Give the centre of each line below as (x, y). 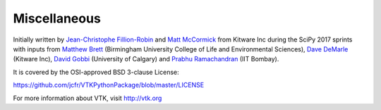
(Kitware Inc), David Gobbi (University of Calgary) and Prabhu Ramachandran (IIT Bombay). (146, 59)
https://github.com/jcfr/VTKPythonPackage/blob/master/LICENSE (109, 85)
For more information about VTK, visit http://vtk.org (87, 98)
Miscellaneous (57, 18)
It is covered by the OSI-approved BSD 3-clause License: (96, 72)
